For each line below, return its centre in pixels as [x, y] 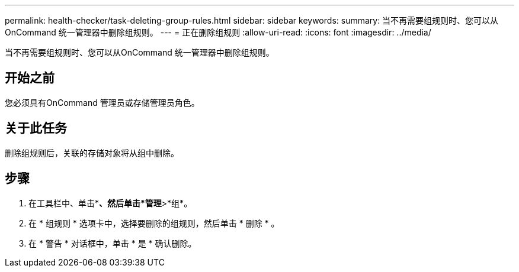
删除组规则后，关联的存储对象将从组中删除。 [92, 153]
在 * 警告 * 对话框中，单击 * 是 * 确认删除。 [113, 243]
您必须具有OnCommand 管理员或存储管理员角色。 [102, 102]
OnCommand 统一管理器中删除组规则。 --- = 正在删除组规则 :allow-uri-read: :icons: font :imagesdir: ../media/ [218, 32]
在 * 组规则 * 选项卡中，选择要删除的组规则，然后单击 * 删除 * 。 [154, 223]
